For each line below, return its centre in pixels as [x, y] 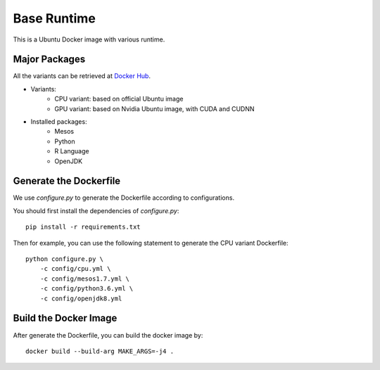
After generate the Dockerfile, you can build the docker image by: [108, 335]
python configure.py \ [65, 259]
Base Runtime [55, 18]
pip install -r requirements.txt [83, 227]
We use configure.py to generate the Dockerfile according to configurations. [124, 198]
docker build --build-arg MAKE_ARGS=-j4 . [100, 351]
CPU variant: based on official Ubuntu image [119, 99]
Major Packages [49, 59]
